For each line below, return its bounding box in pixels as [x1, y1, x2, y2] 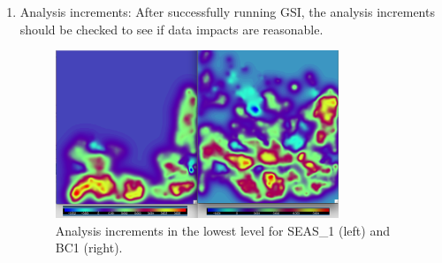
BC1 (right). [55, 238, 123, 257]
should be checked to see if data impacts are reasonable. [19, 19, 324, 38]
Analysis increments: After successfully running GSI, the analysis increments [19, 3, 435, 20]
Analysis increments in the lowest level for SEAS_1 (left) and [55, 221, 390, 239]
